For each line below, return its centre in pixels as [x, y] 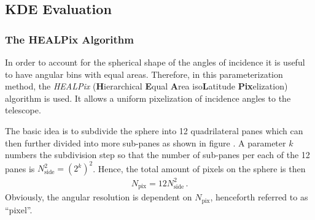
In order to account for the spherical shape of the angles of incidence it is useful [155, 62]
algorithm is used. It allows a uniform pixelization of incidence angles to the [148, 98]
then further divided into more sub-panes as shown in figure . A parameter [146, 142]
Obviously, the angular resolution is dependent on [99, 197]
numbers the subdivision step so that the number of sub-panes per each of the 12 [157, 155]
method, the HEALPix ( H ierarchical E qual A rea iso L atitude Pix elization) [146, 86]
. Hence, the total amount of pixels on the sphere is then [199, 168]
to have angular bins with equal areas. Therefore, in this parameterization [144, 74]
